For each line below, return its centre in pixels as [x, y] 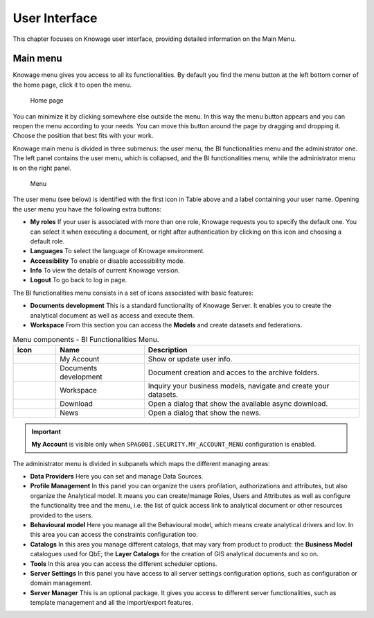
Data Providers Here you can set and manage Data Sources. [117, 476]
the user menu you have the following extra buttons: [87, 209]
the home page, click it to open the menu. [72, 85]
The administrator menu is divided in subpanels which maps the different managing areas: [141, 463]
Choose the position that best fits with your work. [83, 136]
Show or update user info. [190, 359]
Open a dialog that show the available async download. [238, 404]
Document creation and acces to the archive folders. [234, 372]
